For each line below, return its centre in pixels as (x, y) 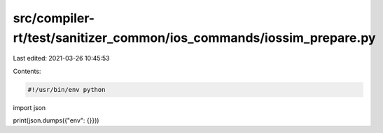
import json (29, 107)
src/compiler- (54, 18)
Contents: (27, 71)
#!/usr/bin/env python (67, 89)
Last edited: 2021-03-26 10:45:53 (61, 58)
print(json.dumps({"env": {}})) (56, 120)
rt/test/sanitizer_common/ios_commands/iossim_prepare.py (194, 38)
